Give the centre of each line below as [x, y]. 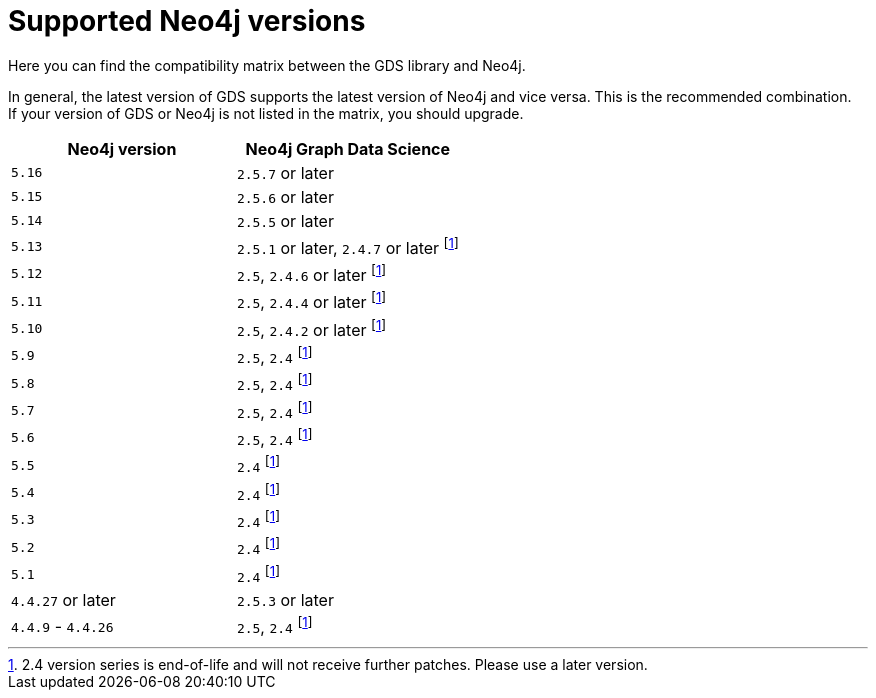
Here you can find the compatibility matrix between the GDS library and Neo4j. [267, 65]
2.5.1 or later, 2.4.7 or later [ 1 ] [347, 246]
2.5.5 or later [285, 220]
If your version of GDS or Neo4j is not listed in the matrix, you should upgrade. [266, 113]
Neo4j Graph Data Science [348, 148]
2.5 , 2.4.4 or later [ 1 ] [311, 301]
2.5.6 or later [285, 196]
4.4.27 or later [63, 600]
